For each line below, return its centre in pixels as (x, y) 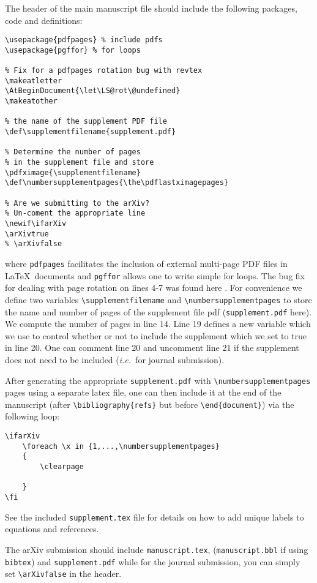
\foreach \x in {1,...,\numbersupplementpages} (121, 446)
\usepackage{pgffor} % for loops (73, 50)
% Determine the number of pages (73, 152)
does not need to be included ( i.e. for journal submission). (115, 359)
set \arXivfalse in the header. (63, 574)
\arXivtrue (27, 234)
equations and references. (52, 529)
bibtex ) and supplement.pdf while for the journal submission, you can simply (153, 561)
